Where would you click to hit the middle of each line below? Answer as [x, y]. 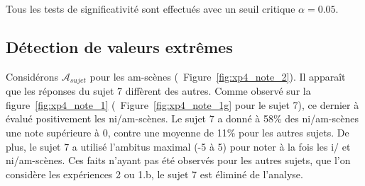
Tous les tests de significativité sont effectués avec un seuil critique [151, 8]
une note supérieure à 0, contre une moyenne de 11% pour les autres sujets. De [178, 133]
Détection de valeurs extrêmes [119, 46]
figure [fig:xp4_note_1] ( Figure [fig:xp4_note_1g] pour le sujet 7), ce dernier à [182, 104]
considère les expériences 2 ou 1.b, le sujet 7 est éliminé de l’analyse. [154, 174]
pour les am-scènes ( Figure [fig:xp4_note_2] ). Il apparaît [218, 76]
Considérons [32, 76]
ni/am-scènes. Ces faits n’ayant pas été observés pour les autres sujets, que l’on [178, 160]
